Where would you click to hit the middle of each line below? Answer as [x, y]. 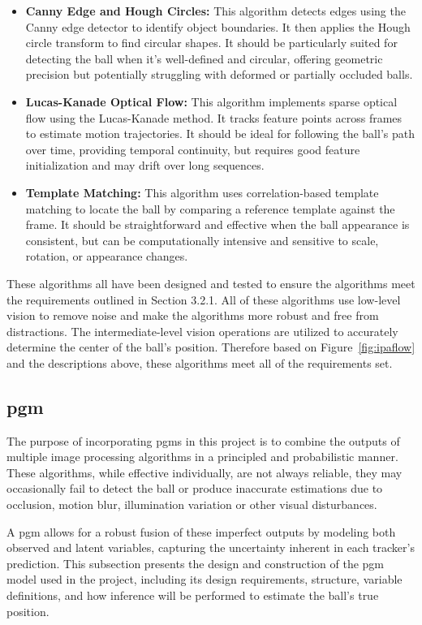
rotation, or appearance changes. [107, 256]
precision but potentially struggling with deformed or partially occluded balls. [219, 74]
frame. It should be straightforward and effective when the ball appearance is [217, 224]
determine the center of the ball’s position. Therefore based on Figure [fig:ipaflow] [211, 347]
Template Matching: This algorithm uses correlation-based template [202, 192]
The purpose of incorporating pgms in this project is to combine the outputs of [203, 440]
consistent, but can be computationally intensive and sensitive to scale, [202, 240]
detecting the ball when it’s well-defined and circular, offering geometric [204, 58]
